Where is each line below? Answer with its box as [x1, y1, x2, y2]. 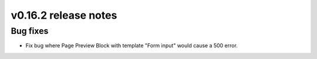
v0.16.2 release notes [11, 9, 117, 22]
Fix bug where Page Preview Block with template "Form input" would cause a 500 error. [25, 42, 238, 49]
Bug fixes [11, 26, 49, 36]
